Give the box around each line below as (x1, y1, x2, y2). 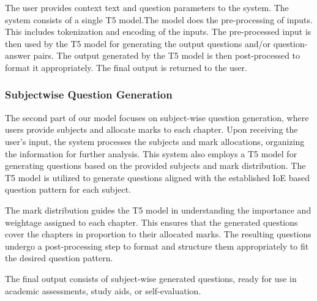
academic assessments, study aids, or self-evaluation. (5, 284, 201, 297)
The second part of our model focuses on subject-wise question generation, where (5, 111, 309, 124)
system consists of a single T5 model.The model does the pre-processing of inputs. (5, 13, 313, 26)
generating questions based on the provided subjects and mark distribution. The (5, 159, 306, 172)
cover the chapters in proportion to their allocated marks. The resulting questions (5, 228, 311, 240)
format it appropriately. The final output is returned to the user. (5, 61, 247, 73)
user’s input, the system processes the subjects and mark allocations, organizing (5, 135, 305, 147)
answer (5, 49, 31, 62)
